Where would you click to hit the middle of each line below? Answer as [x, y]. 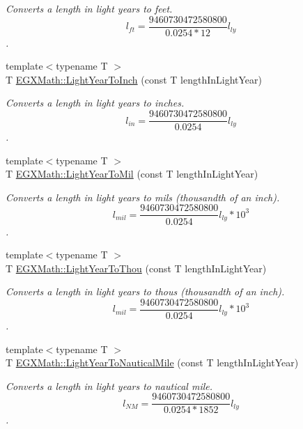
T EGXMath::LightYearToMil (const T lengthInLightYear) [132, 174]
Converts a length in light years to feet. [89, 8]
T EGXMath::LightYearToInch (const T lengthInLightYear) [134, 79]
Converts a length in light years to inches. [95, 103]
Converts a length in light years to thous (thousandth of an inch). [145, 291]
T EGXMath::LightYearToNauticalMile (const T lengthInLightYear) [152, 362]
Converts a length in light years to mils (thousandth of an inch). [143, 197]
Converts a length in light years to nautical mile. [109, 385]
